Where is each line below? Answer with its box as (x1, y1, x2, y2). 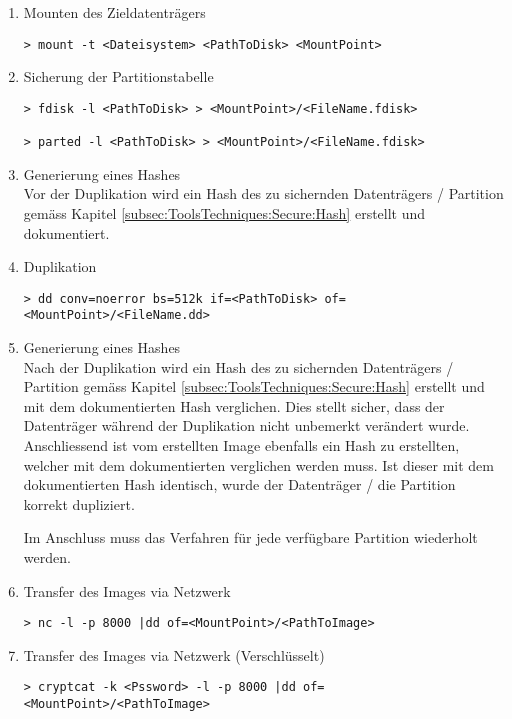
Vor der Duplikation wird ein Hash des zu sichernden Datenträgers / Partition (23, 183, 504, 204)
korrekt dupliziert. (23, 493, 135, 514)
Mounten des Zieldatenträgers (23, 2, 206, 22)
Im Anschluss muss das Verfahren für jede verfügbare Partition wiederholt (23, 527, 478, 548)
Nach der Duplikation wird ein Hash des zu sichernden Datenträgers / (23, 356, 454, 377)
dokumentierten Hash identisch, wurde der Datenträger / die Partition (23, 474, 456, 495)
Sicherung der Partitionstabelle (23, 66, 214, 87)
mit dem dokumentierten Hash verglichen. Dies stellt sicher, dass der (23, 395, 445, 416)
